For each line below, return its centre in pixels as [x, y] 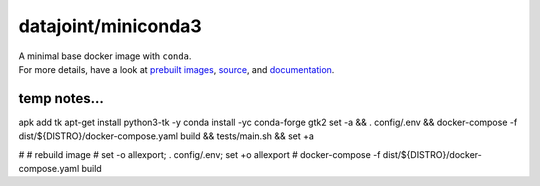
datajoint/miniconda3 [110, 26]
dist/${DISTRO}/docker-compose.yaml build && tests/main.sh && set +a [166, 136]
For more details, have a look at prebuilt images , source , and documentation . [176, 69]
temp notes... [61, 98]
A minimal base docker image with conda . [105, 56]
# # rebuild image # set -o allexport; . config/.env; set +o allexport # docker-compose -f [199, 154]
